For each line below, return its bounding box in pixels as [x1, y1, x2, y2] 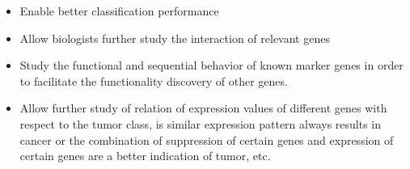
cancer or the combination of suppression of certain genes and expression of [19, 131, 394, 148]
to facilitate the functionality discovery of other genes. [19, 72, 288, 89]
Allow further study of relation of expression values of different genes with [19, 99, 387, 116]
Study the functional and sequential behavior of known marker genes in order [19, 57, 404, 74]
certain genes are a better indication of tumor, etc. [19, 147, 271, 164]
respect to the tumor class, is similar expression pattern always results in [19, 115, 382, 132]
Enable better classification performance [19, 2, 219, 19]
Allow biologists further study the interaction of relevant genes [19, 29, 330, 46]
